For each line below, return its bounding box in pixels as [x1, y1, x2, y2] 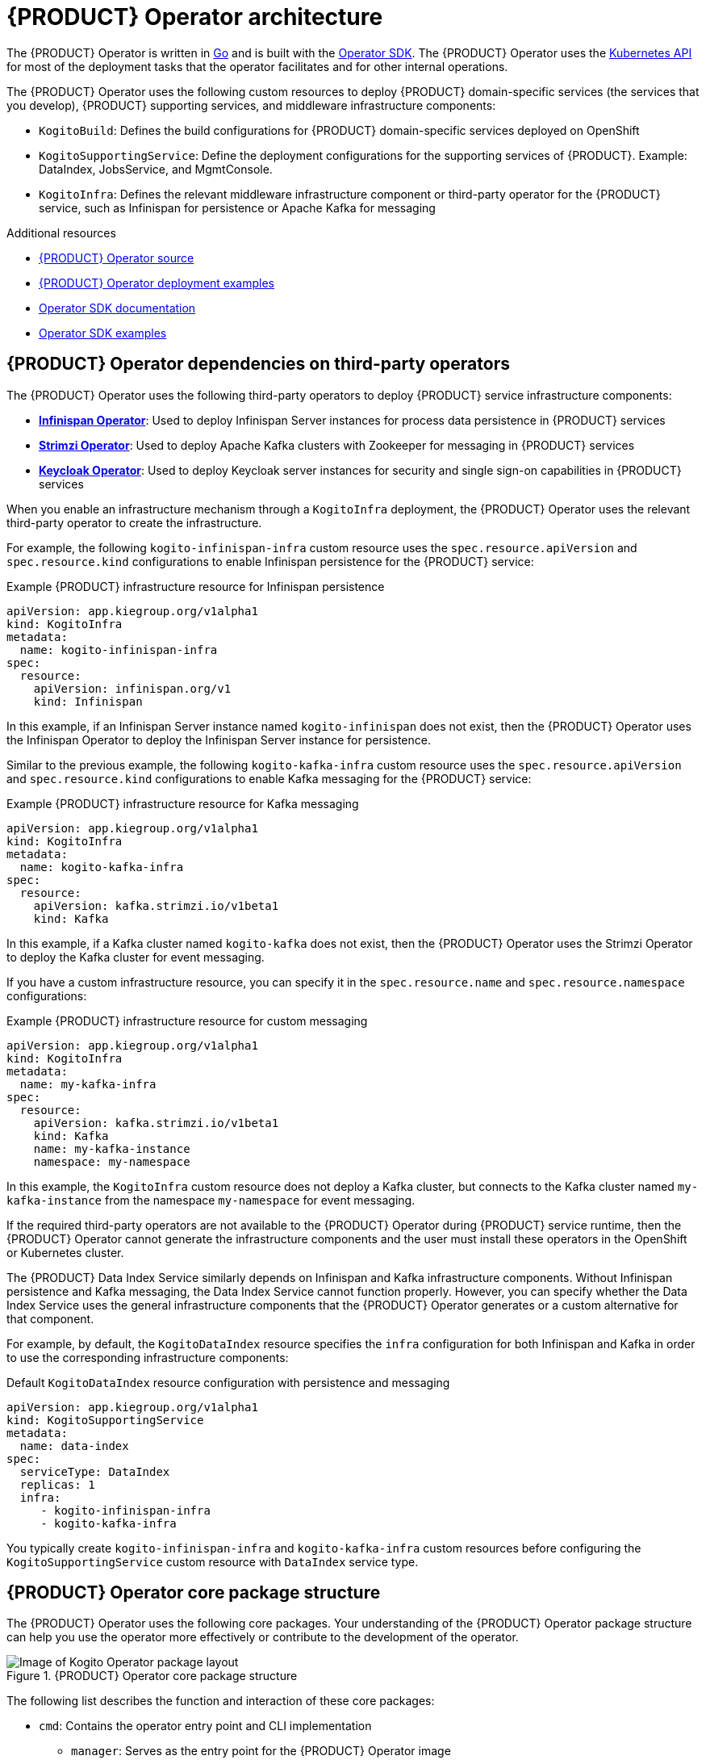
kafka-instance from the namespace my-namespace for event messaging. [6, 1192, 416, 1207]
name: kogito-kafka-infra [19, 860, 184, 874]
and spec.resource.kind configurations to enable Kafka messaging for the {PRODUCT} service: [6, 771, 532, 786]
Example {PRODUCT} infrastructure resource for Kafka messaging [6, 796, 359, 811]
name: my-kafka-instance [33, 1142, 190, 1155]
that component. [6, 1311, 94, 1326]
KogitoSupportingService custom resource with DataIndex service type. [6, 1554, 419, 1569]
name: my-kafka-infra [19, 1077, 157, 1091]
